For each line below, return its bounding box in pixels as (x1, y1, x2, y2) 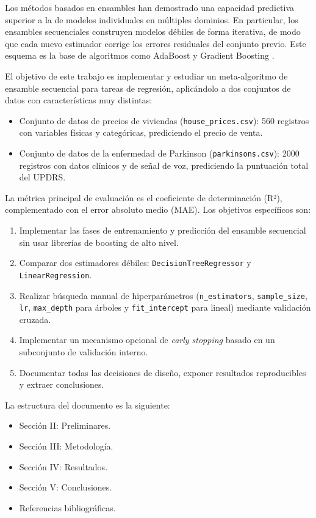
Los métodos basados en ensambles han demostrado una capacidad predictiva (5, 1, 295, 13)
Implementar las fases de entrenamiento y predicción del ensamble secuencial (19, 224, 306, 237)
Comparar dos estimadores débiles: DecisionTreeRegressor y (19, 256, 251, 269)
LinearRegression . (19, 268, 92, 281)
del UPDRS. (19, 171, 66, 183)
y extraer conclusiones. (19, 378, 104, 391)
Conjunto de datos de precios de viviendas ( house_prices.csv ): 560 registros (19, 114, 309, 127)
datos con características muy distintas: (5, 94, 153, 106)
